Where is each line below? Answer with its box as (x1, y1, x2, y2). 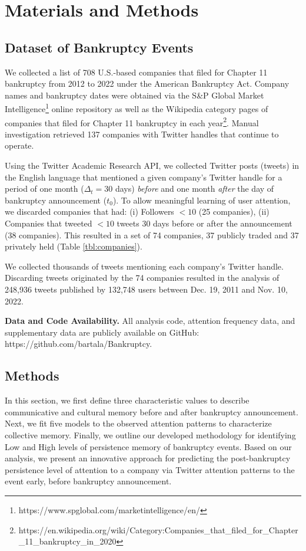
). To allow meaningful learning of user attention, (112, 193, 291, 206)
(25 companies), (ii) (198, 205, 270, 218)
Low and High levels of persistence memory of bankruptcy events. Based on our (5, 440, 292, 452)
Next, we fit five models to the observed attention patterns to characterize (5, 417, 272, 429)
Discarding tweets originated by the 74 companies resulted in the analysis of (5, 271, 280, 284)
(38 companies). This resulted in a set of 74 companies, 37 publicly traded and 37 (5, 228, 299, 241)
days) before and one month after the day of (115, 182, 274, 195)
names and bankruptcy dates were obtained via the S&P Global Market (5, 88, 264, 101)
